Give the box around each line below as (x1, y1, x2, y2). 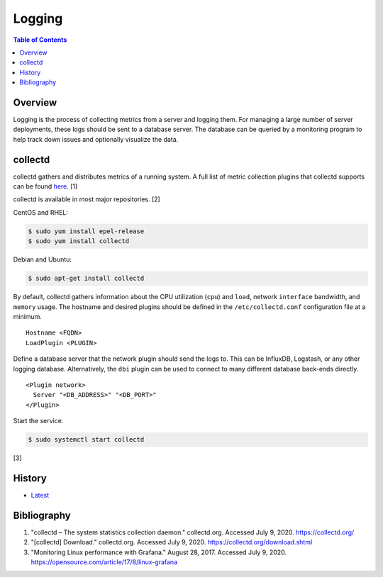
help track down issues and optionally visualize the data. (13, 135, 179, 143)
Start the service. (13, 417, 64, 425)
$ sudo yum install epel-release (28, 227, 145, 235)
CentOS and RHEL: (13, 208, 69, 216)
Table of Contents (13, 35, 67, 44)
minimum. (13, 312, 43, 320)
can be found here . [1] (13, 182, 78, 191)
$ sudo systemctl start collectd (28, 436, 145, 444)
